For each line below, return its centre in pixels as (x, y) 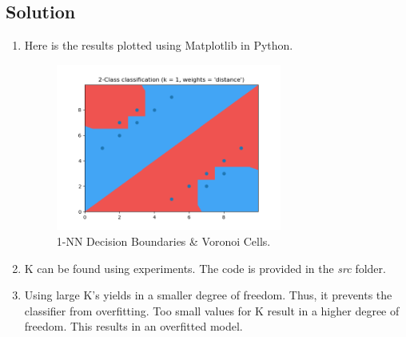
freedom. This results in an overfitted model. (133, 326)
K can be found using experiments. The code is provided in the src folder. (205, 268)
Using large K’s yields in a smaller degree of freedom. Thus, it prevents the (208, 295)
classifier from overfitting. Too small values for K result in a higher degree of (212, 310)
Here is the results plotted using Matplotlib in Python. (159, 45)
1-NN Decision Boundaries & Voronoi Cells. (163, 241)
